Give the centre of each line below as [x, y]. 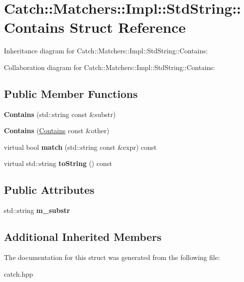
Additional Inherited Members [83, 237]
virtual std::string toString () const [58, 163]
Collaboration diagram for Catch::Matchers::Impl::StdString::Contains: [110, 67]
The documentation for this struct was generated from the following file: [112, 257]
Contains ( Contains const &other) [57, 130]
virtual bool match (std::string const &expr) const [80, 147]
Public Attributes [49, 190]
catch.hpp [19, 273]
